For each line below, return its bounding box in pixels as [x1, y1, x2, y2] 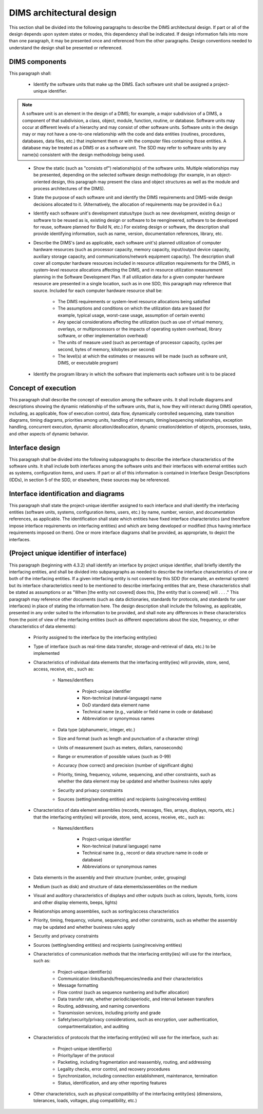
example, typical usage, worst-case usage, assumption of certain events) [57, 312, 206, 318]
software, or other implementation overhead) [57, 332, 148, 338]
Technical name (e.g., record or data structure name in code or [82, 850, 208, 856]
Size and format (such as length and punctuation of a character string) [57, 736, 199, 742]
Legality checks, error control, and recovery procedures [57, 1066, 170, 1072]
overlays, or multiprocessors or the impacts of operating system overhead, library [57, 326, 222, 332]
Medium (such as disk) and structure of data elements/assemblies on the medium [33, 883, 197, 889]
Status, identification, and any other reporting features [57, 1080, 167, 1086]
